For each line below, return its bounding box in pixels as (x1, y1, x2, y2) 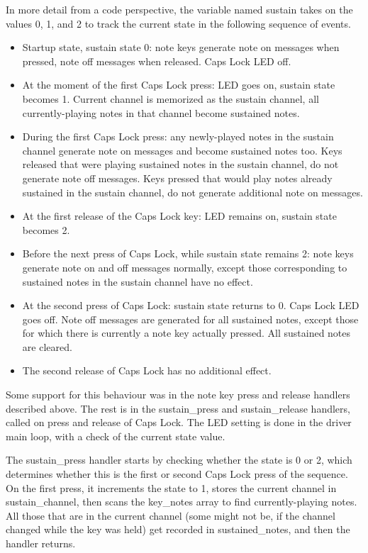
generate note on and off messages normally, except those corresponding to (22, 259, 347, 274)
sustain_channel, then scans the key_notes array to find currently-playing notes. (6, 494, 357, 509)
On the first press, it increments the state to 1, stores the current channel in (6, 480, 337, 495)
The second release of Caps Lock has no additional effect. (22, 363, 272, 378)
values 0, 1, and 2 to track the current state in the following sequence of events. (6, 16, 351, 30)
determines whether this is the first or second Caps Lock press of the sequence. (6, 467, 348, 481)
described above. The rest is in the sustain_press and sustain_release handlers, (6, 401, 350, 415)
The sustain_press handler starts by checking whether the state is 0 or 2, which (6, 452, 352, 467)
